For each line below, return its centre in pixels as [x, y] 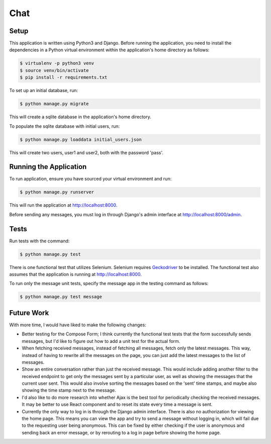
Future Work [29, 313]
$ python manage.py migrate [54, 104]
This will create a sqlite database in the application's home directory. [80, 117]
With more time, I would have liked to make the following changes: [78, 325]
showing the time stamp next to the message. [69, 390]
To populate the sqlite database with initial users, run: [64, 126]
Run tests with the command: [39, 241]
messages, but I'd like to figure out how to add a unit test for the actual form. [101, 341]
